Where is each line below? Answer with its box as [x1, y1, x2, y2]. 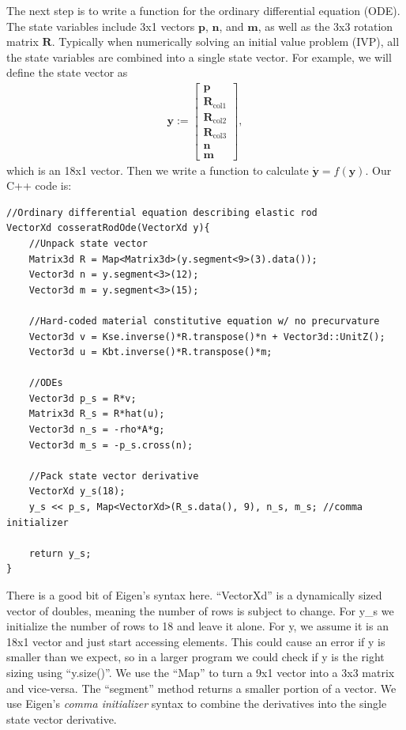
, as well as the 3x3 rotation [258, 17, 393, 34]
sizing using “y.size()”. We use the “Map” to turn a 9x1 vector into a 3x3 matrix [6, 664, 395, 680]
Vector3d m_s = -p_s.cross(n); [28, 439, 194, 451]
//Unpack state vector [28, 237, 148, 249]
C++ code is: [6, 177, 72, 194]
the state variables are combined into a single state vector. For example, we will [6, 48, 392, 65]
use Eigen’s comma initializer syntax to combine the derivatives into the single [6, 695, 387, 712]
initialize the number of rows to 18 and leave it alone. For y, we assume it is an [6, 618, 389, 634]
